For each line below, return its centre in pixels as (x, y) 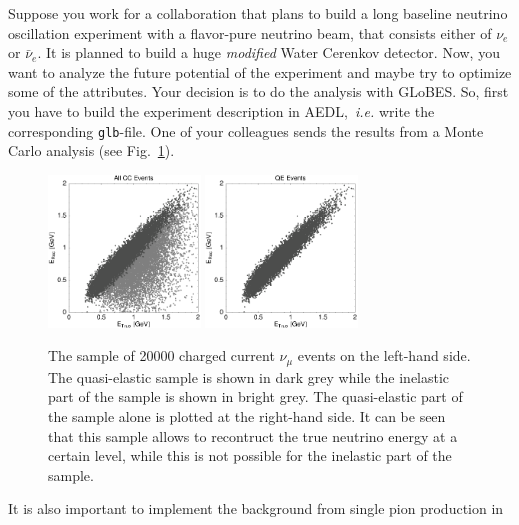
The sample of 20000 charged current (161, 355)
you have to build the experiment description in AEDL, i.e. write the (221, 110)
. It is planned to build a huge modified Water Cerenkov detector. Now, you (268, 52)
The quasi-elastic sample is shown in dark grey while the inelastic (249, 376)
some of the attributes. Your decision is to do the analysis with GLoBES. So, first (258, 91)
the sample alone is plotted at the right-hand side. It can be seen (247, 416)
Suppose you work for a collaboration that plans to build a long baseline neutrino (258, 13)
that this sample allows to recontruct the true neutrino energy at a (253, 435)
